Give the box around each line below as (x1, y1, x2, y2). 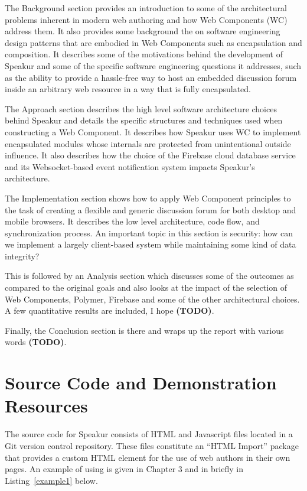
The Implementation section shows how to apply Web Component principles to (5, 191, 291, 204)
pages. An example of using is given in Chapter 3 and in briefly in (5, 463, 243, 475)
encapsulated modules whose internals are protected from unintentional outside (5, 137, 291, 149)
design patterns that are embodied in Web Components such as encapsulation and (5, 36, 302, 48)
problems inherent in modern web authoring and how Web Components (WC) (5, 13, 288, 25)
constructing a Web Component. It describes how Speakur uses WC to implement (5, 125, 301, 138)
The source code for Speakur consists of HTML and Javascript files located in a (5, 428, 293, 440)
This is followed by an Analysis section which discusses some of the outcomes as (5, 269, 294, 282)
